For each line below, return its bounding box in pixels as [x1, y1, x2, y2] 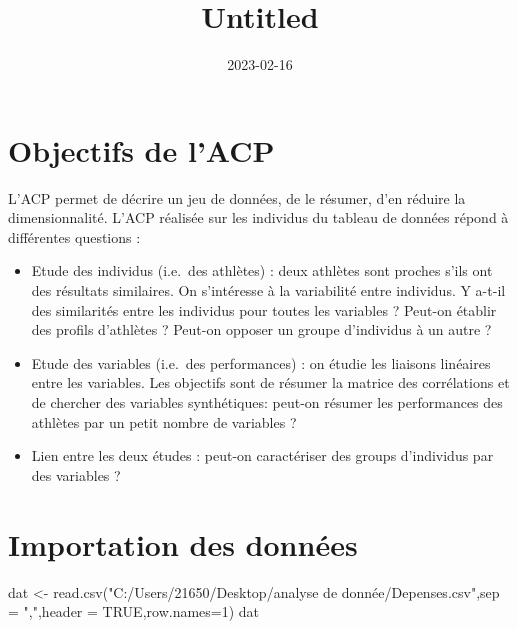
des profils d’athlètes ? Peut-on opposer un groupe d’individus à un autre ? [31, 319, 492, 340]
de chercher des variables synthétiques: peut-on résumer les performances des [31, 392, 503, 412]
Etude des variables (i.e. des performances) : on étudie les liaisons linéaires [31, 352, 491, 373]
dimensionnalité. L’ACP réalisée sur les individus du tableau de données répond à [8, 207, 509, 228]
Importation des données [8, 523, 358, 564]
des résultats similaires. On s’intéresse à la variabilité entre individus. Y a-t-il [31, 280, 506, 301]
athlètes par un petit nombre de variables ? [31, 411, 297, 432]
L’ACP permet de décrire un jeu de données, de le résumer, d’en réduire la [8, 187, 466, 208]
